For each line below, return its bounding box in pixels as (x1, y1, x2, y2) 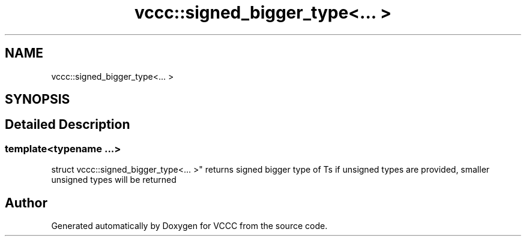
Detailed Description (5, 117, 130, 132)
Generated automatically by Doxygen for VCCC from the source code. (51, 221, 328, 231)
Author (5, 195, 47, 210)
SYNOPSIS (5, 92, 70, 107)
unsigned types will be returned (51, 174, 177, 185)
